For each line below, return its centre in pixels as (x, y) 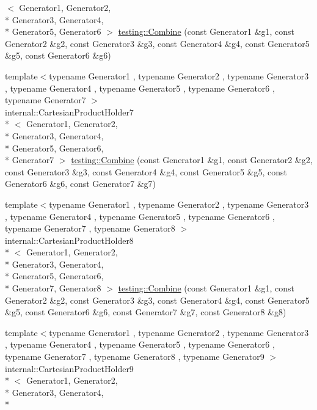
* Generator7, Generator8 (53, 288)
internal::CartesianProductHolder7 (69, 112)
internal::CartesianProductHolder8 (69, 240)
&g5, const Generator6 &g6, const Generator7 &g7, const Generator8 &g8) (146, 312)
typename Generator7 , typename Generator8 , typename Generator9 (135, 357)
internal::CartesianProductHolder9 (69, 368)
